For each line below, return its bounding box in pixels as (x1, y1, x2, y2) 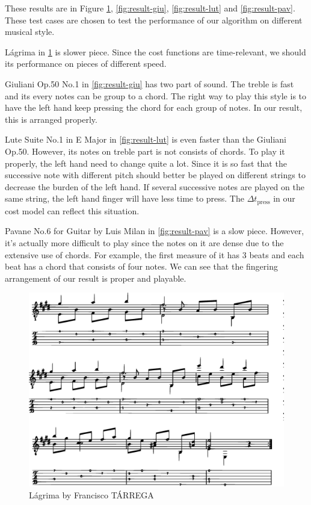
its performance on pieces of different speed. (5, 57, 167, 70)
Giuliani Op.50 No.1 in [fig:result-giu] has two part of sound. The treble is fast (5, 77, 294, 90)
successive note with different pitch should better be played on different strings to (5, 169, 306, 181)
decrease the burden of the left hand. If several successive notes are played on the (5, 180, 304, 193)
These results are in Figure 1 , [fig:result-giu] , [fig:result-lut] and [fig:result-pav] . (5, 2, 295, 14)
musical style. (5, 25, 55, 38)
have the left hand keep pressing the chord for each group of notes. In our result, (5, 101, 303, 114)
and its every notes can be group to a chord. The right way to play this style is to (5, 89, 307, 102)
